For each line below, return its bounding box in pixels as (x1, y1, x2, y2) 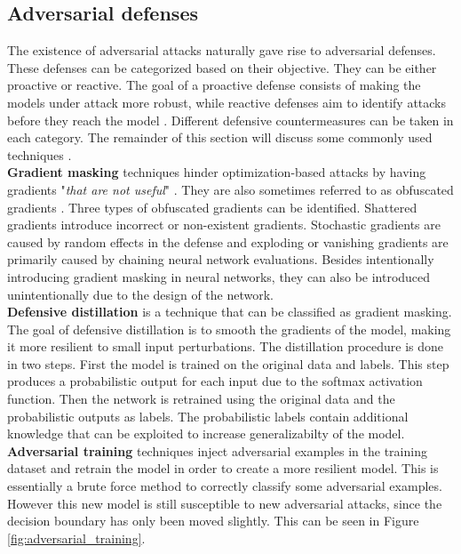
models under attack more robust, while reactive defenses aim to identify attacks (7, 92, 447, 111)
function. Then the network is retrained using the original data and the (7, 389, 395, 408)
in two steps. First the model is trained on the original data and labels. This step (7, 354, 449, 373)
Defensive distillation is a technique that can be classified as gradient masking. (7, 302, 452, 321)
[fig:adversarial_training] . (7, 528, 146, 547)
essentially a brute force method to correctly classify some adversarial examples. (7, 477, 442, 495)
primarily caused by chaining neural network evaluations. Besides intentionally (7, 250, 434, 269)
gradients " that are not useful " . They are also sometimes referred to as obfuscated (7, 180, 454, 198)
